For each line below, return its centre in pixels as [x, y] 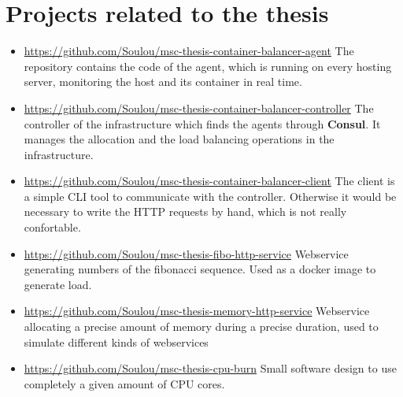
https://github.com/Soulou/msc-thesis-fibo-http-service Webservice [186, 253]
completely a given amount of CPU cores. [124, 383]
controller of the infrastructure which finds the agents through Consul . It [202, 123]
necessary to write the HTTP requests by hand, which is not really [185, 211]
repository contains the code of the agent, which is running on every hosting [208, 66]
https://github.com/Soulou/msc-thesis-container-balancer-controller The [199, 108]
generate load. [58, 284]
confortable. [52, 227]
